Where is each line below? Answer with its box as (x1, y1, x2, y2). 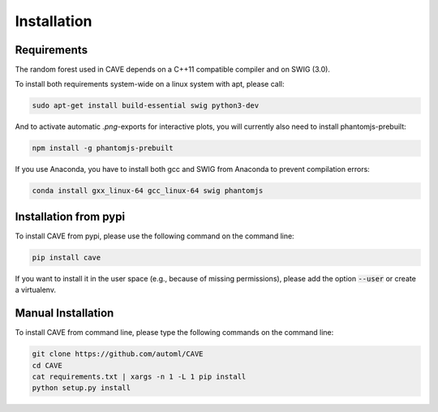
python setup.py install (32, 384, 131, 393)
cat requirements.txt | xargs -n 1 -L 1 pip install (32, 371, 247, 381)
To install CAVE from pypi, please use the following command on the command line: (15, 231, 295, 241)
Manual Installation (15, 307, 114, 320)
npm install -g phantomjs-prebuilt (32, 144, 174, 153)
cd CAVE (32, 361, 62, 370)
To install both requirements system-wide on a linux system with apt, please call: (15, 79, 285, 89)
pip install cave (32, 252, 101, 262)
